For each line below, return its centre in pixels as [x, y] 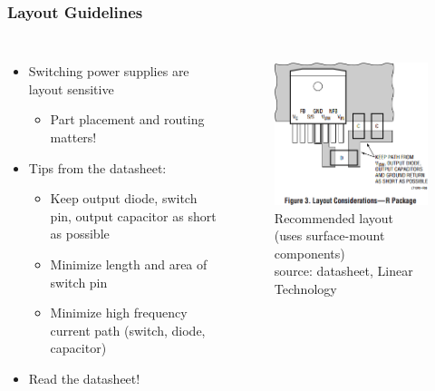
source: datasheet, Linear [343, 271]
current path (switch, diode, [128, 330]
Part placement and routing [127, 119]
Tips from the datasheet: [97, 167]
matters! [73, 137]
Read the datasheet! [84, 378]
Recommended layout [334, 217]
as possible [80, 234]
